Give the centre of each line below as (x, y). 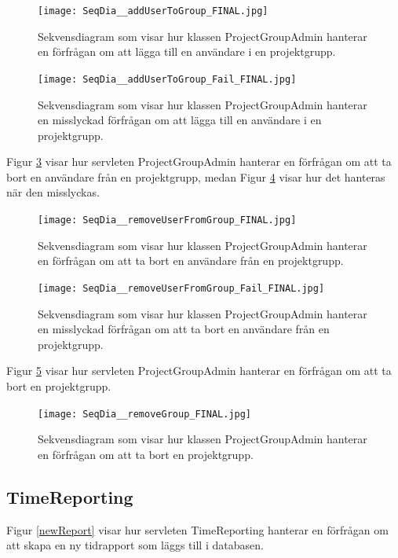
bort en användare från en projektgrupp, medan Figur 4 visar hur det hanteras (196, 176)
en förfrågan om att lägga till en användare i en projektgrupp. (187, 51)
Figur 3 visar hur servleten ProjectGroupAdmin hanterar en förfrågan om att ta (199, 162)
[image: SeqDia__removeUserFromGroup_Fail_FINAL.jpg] (181, 288)
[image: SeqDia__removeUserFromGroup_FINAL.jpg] (167, 220)
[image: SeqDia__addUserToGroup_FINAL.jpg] (153, 11)
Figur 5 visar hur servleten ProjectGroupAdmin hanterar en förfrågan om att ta (199, 371)
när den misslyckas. (53, 192)
